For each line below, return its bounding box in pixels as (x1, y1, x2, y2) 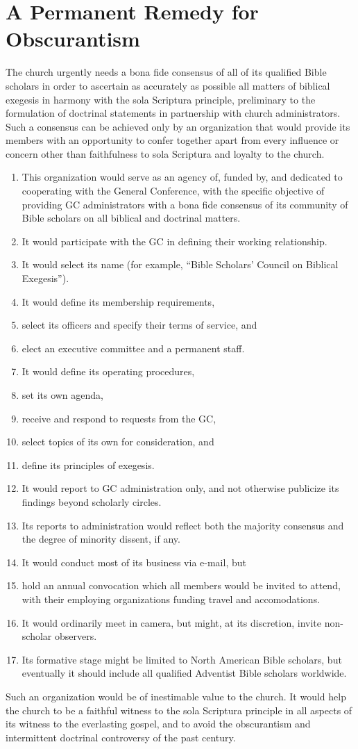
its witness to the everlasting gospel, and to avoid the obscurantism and (6, 716, 311, 731)
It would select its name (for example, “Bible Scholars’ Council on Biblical (22, 257, 339, 272)
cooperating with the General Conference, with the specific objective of (22, 183, 325, 198)
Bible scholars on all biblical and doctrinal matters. (22, 211, 241, 225)
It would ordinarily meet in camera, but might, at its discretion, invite (22, 615, 322, 629)
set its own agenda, (22, 388, 103, 402)
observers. (54, 629, 97, 643)
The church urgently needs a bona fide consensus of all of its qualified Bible (6, 65, 327, 79)
